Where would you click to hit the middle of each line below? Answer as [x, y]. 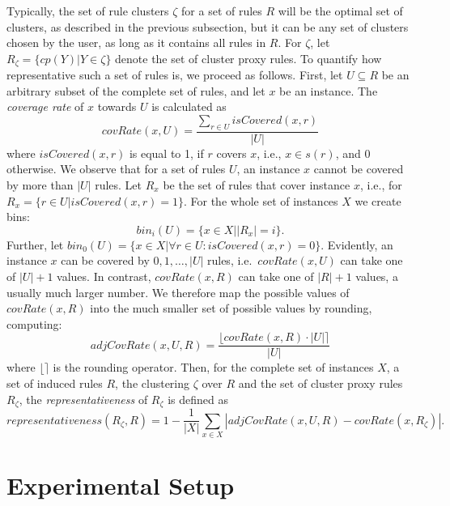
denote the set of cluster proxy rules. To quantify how [248, 58]
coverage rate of [45, 106]
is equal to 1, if [166, 153]
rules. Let [119, 185]
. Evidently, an [357, 244]
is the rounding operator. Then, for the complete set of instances [213, 367]
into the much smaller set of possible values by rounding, [231, 308]
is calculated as [189, 106]
